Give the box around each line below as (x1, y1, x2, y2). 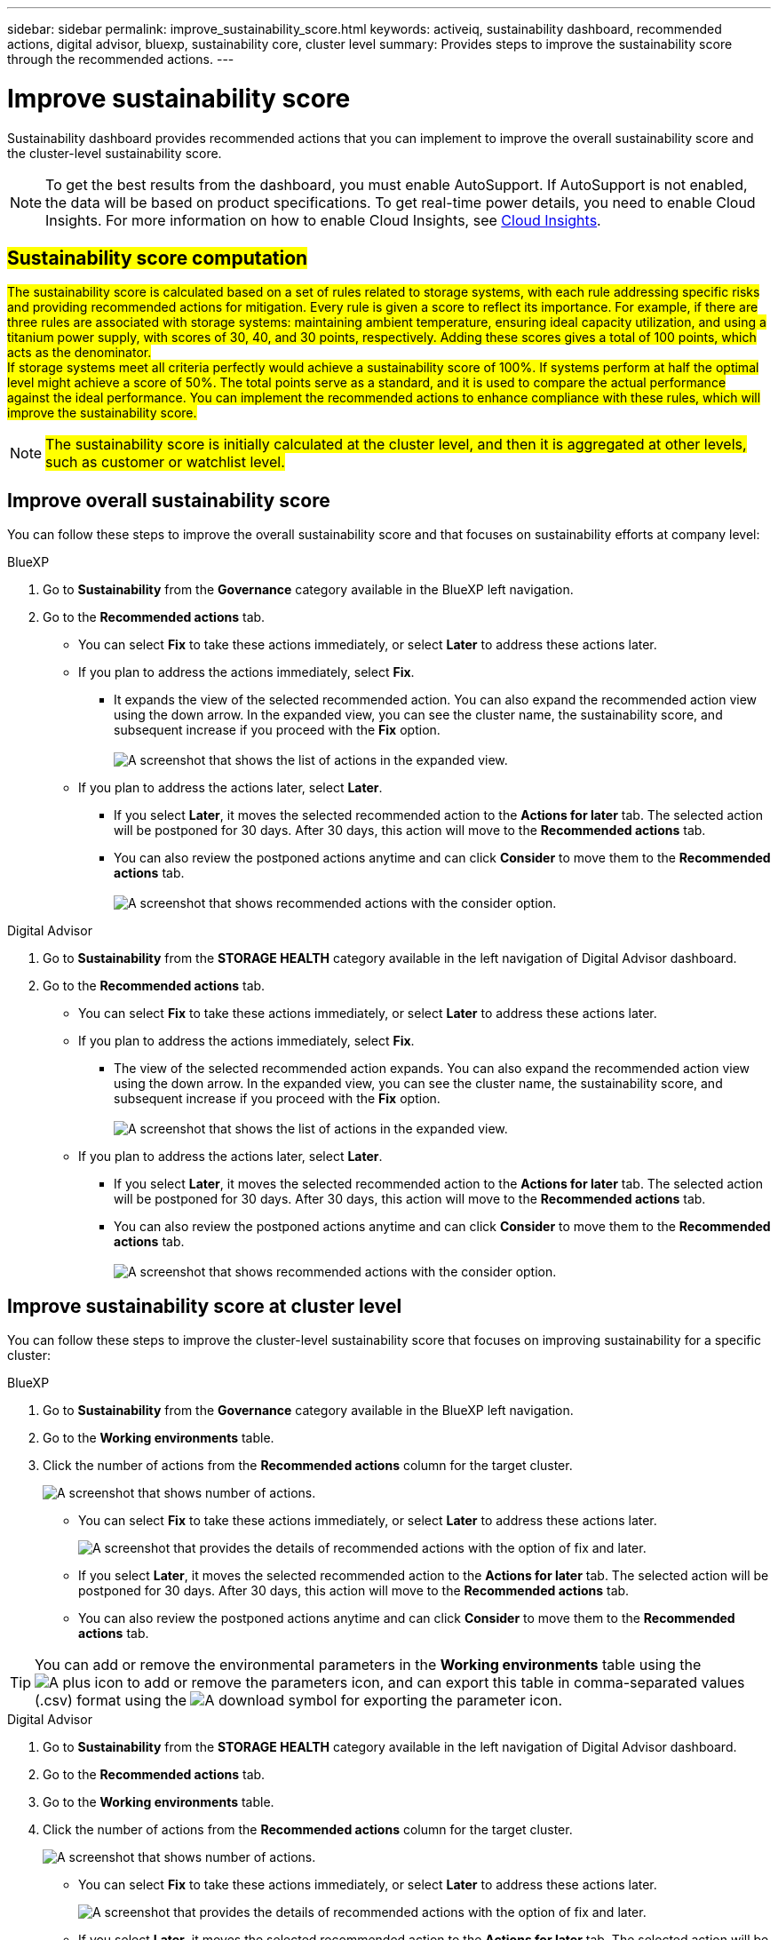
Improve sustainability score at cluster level (7, 1294, 402, 1317)
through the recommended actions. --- (7, 52, 234, 67)
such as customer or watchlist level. (45, 453, 285, 472)
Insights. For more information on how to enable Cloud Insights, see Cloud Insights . (45, 211, 601, 229)
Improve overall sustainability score (7, 489, 330, 512)
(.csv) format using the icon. (35, 1691, 563, 1710)
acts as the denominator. (7, 345, 152, 361)
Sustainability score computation (7, 246, 308, 269)
